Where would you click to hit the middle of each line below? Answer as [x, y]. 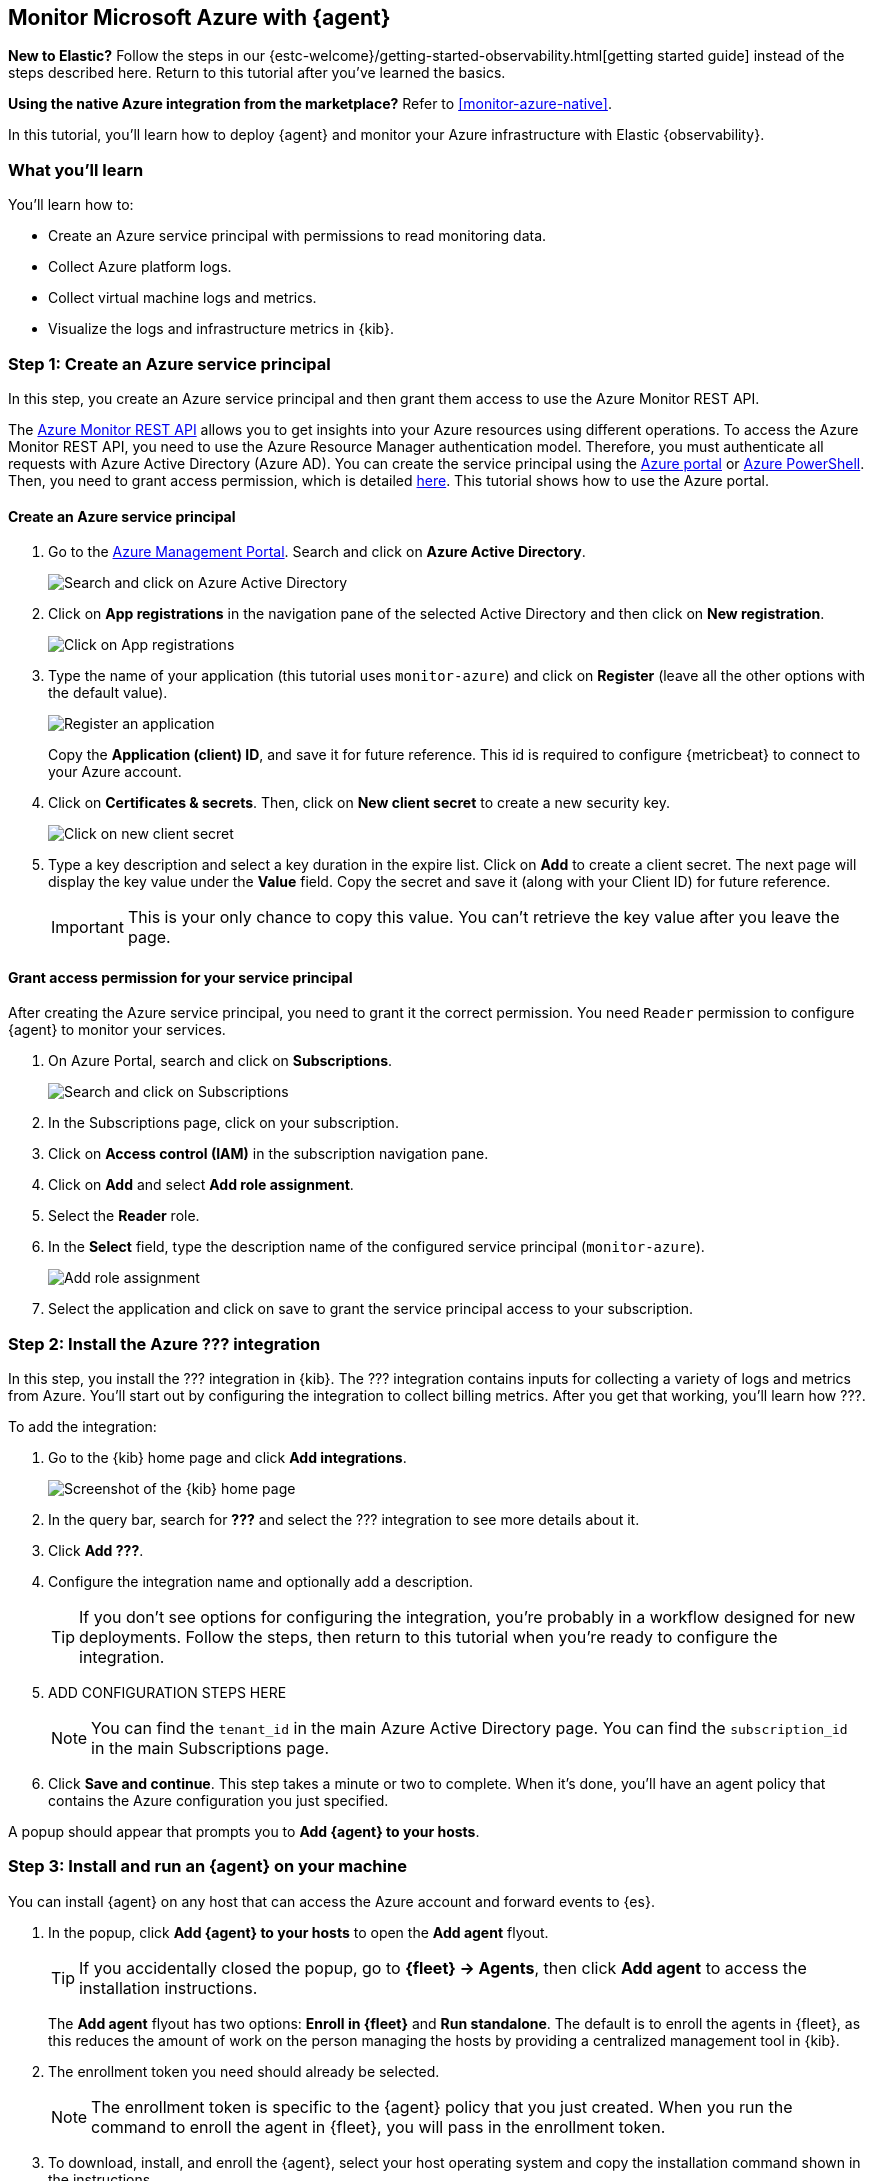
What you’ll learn [76, 169]
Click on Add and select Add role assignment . [201, 1185]
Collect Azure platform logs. [140, 267]
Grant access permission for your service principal [180, 977]
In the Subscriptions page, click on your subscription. [223, 1123]
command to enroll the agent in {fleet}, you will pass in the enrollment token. [378, 2126]
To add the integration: [82, 1427]
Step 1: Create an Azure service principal [169, 363]
